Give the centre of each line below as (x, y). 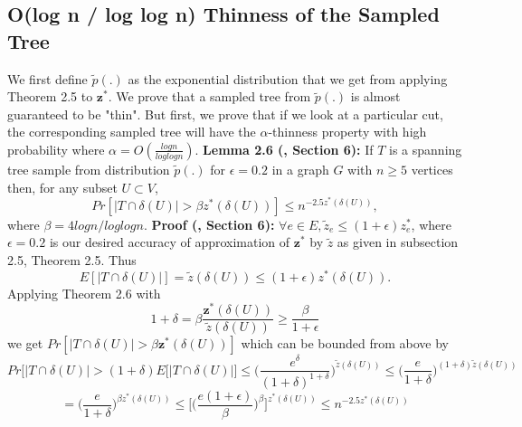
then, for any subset (62, 187)
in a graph (300, 169)
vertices (432, 169)
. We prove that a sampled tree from (209, 96)
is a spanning (426, 149)
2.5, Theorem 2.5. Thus (72, 259)
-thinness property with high (347, 132)
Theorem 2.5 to (50, 96)
